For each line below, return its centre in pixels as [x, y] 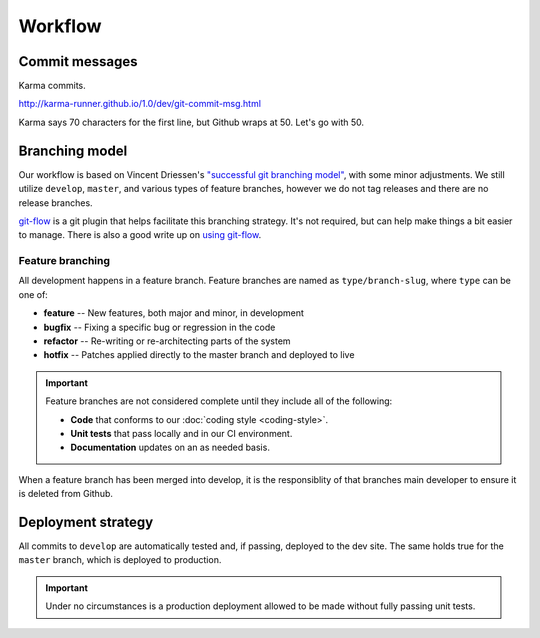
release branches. [56, 202]
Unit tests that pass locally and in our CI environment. [181, 433]
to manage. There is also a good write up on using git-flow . [140, 235]
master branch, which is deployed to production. [120, 560]
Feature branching [64, 261]
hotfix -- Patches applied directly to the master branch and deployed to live [199, 355]
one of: [33, 294]
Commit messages [78, 61]
